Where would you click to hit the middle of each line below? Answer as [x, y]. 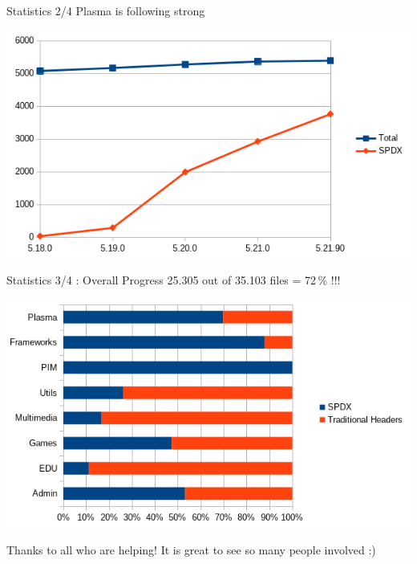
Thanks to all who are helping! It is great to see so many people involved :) [191, 549]
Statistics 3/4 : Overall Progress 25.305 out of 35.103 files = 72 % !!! [174, 280]
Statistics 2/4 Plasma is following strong [106, 10]
